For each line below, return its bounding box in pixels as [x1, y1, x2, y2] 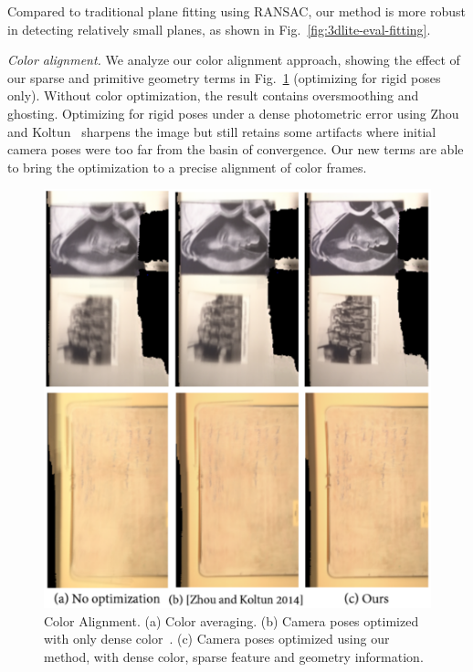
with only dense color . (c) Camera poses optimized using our [44, 629, 390, 648]
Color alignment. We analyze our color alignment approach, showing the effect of [7, 50, 460, 69]
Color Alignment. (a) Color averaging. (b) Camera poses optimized [44, 611, 419, 630]
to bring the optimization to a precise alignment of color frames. [7, 157, 367, 176]
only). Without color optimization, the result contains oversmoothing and [7, 86, 419, 105]
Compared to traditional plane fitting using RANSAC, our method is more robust [7, 2, 466, 20]
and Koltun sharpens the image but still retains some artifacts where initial [7, 121, 436, 141]
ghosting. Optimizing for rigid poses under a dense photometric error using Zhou [7, 103, 459, 122]
